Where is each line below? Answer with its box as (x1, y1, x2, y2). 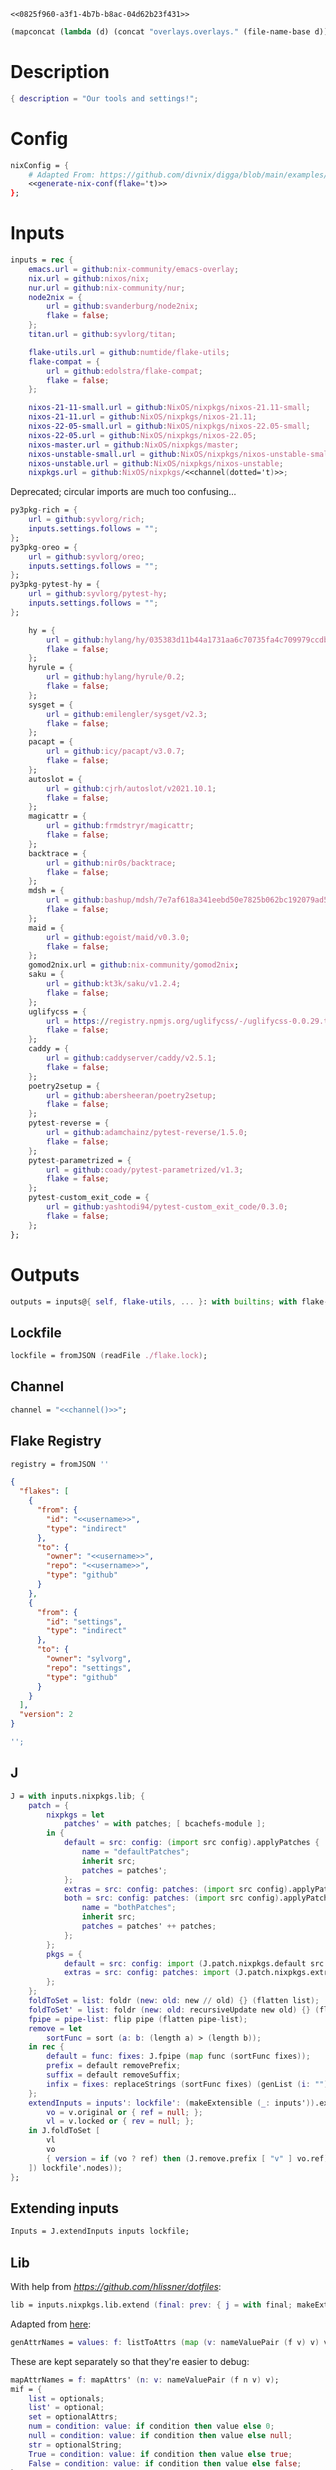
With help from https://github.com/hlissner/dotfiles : (10, 2281, 222, 2292)
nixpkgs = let (46, 1810, 105, 1820)
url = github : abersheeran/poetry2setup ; (46, 1090, 217, 1100)
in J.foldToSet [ (28, 2126, 101, 2136)
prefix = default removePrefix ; (46, 2061, 182, 2071)
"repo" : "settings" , (46, 1663, 132, 1673)
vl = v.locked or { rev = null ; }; (46, 2116, 195, 2127)
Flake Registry (10, 1433, 102, 1450)
